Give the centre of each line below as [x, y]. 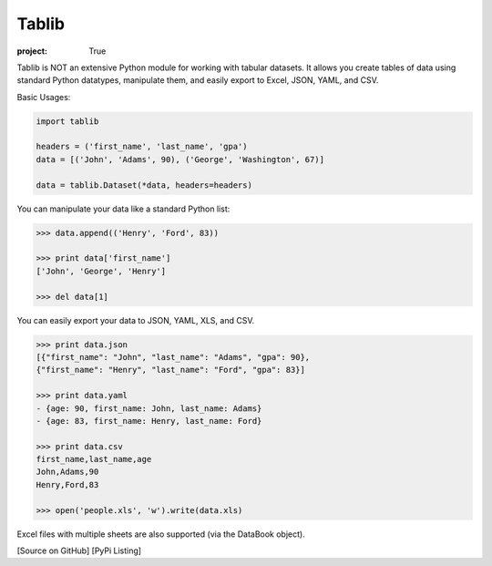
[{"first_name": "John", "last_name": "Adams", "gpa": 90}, [173, 357]
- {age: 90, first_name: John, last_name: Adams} [149, 408]
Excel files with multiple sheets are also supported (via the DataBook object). [161, 534]
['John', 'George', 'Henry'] [101, 271]
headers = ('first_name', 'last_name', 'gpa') [142, 147]
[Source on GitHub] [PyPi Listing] [79, 551]
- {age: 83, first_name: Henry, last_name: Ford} [149, 421]
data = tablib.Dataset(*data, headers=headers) [144, 185]
